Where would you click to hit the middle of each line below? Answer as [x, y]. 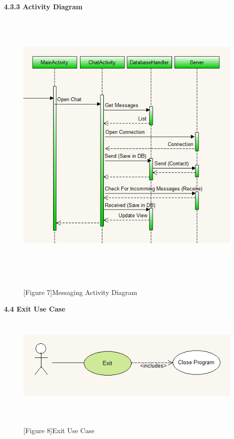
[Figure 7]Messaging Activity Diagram [80, 292]
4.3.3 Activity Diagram [43, 6]
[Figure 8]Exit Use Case [59, 430]
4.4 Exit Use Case [35, 308]
